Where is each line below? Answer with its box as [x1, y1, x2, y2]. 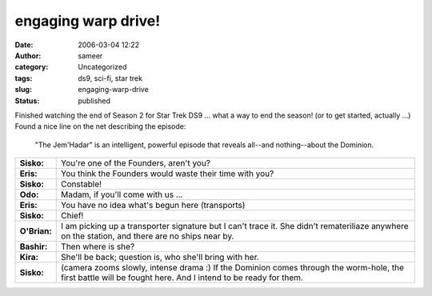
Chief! [61, 210, 84, 222]
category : [14, 62, 49, 72]
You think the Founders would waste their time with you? [61, 168, 274, 179]
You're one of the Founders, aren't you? [61, 158, 211, 169]
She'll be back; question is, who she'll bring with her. [61, 252, 259, 263]
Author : [14, 50, 42, 60]
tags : [14, 73, 33, 83]
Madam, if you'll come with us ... [61, 189, 183, 200]
